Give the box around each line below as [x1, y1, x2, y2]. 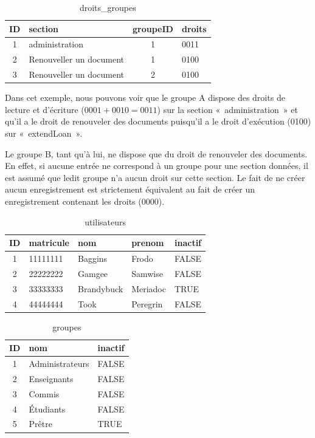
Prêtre [29, 417, 52, 430]
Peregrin [131, 297, 163, 310]
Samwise [131, 267, 163, 279]
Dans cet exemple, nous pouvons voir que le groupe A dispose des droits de [5, 91, 285, 104]
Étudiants [29, 402, 66, 415]
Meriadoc [131, 282, 166, 295]
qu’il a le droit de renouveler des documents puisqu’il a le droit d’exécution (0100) [5, 115, 311, 128]
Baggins [78, 252, 108, 264]
